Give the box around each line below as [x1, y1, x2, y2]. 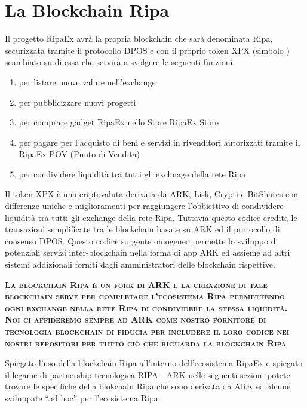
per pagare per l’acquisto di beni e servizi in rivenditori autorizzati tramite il [19, 136, 300, 148]
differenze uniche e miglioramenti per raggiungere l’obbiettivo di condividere [5, 200, 284, 212]
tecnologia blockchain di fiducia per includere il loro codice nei [5, 325, 290, 337]
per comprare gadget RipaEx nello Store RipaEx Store [19, 116, 219, 128]
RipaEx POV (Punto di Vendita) [19, 148, 140, 160]
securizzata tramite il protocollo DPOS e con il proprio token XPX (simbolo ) [5, 44, 290, 56]
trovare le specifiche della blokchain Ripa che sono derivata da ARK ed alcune [5, 380, 291, 392]
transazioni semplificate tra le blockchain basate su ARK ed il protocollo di [5, 223, 280, 235]
